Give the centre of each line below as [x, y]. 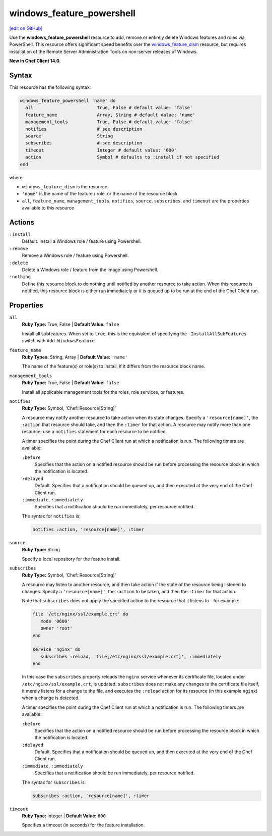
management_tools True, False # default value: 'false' [109, 122]
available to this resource [48, 208]
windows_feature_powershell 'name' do [68, 101]
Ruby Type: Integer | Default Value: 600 [64, 816]
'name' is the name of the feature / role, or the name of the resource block [100, 194]
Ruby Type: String [41, 550]
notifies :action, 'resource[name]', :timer [88, 529]
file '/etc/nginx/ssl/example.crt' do [80, 614]
